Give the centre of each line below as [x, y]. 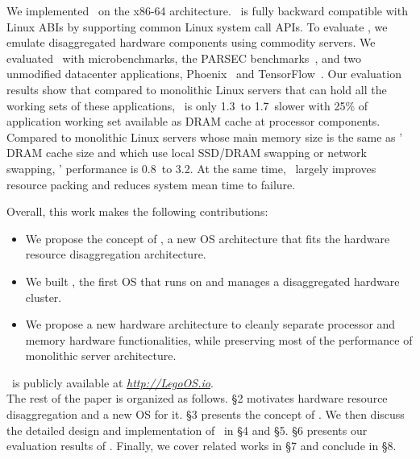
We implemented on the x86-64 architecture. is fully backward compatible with [207, 10]
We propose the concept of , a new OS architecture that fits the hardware [208, 238]
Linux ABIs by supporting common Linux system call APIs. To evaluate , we [197, 26]
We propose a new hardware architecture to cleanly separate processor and [210, 324]
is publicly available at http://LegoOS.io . [112, 382]
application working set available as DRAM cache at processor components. [193, 121]
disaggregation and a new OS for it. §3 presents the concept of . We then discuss [206, 414]
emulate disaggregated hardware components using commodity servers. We [191, 42]
